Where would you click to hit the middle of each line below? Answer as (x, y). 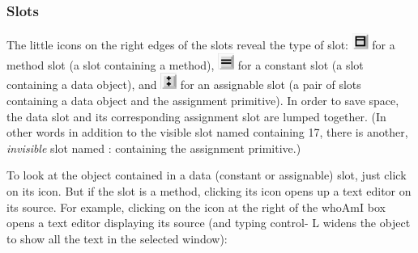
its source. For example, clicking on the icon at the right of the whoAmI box (196, 207)
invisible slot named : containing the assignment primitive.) (154, 148)
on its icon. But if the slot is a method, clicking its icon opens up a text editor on (209, 190)
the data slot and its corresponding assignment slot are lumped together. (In (196, 116)
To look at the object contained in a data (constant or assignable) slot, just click (207, 175)
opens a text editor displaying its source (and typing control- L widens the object (209, 223)
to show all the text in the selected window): (117, 238)
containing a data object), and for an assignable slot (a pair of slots (184, 84)
